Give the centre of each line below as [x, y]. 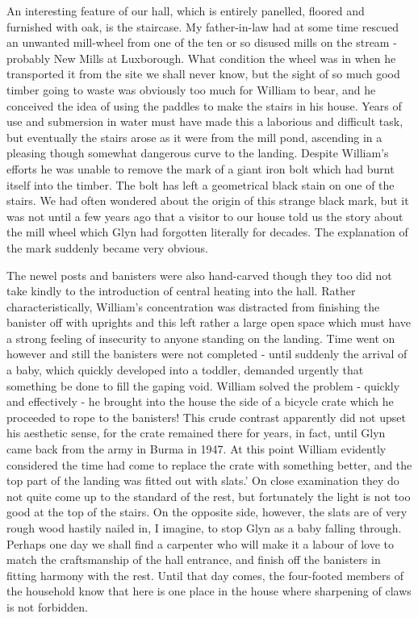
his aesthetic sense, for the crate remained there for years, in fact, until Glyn [196, 433]
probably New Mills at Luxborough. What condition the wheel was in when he [201, 58]
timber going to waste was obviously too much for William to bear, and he [191, 89]
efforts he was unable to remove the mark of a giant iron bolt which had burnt [201, 168]
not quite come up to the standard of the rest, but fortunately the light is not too [209, 496]
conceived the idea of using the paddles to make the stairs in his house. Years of [204, 105]
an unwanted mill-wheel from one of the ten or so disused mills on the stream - [202, 42]
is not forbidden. [47, 606]
